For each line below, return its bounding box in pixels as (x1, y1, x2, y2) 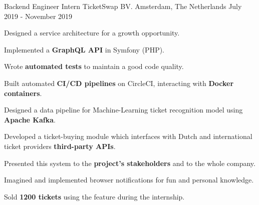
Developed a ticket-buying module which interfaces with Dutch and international (4, 131, 252, 141)
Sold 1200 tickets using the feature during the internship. (4, 191, 185, 201)
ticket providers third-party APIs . (4, 140, 116, 151)
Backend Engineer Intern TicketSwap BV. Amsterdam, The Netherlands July (4, 1, 242, 11)
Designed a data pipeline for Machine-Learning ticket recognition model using (4, 104, 243, 115)
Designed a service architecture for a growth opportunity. (4, 27, 180, 38)
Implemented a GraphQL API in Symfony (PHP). (4, 44, 165, 54)
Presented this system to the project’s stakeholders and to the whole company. (4, 157, 255, 168)
